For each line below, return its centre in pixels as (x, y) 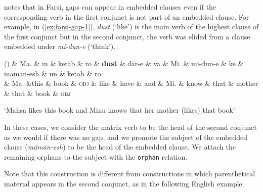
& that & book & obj (37, 93)
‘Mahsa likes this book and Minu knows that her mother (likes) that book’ (120, 110)
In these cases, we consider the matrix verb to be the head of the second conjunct (130, 127)
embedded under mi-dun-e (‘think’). (60, 46)
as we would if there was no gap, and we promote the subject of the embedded (126, 137)
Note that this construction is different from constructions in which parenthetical (130, 174)
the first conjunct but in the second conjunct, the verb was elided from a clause (127, 36)
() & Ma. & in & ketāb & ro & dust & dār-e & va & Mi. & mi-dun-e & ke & (124, 63)
